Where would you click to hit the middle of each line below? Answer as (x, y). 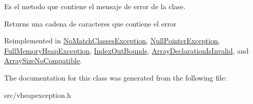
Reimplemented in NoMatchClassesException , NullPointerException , (112, 41)
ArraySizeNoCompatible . (43, 60)
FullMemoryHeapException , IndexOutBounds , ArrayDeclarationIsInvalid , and (126, 50)
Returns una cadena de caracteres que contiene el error (90, 23)
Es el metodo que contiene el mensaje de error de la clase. (95, 6)
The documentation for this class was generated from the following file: (115, 77)
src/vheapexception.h (38, 95)
